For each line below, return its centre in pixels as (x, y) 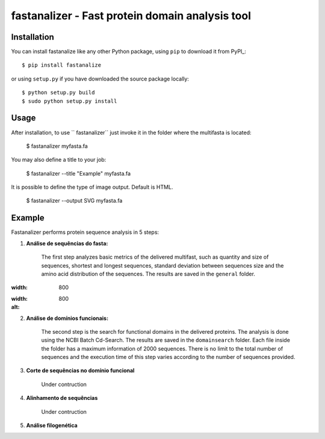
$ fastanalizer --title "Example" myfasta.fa (79, 173)
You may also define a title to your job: (59, 160)
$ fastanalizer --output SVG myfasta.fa (74, 201)
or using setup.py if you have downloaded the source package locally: (100, 79)
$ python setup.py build (58, 93)
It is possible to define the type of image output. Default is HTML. (92, 187)
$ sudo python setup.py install (70, 101)
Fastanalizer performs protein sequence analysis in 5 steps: (85, 232)
